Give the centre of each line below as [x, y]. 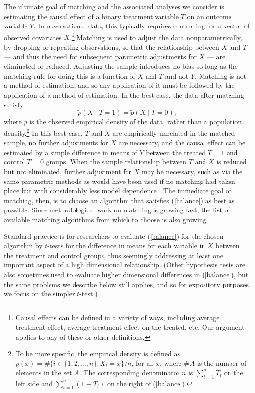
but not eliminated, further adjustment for [68, 171]
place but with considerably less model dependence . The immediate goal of [118, 191]
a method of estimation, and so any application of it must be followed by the [119, 85]
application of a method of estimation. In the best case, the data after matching [124, 95]
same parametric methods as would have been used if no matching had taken [120, 181]
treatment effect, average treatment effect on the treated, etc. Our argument [130, 327]
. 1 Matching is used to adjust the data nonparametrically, [156, 36]
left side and [34, 383]
